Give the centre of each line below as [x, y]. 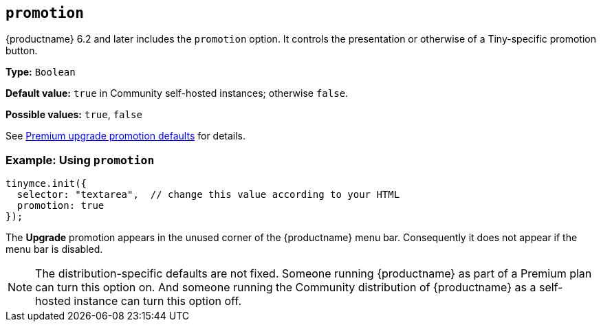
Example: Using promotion [80, 160]
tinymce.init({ [46, 184]
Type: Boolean [41, 72]
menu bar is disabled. [54, 249]
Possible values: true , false [74, 115]
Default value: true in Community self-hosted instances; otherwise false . [177, 93]
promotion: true [61, 206]
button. [22, 51]
